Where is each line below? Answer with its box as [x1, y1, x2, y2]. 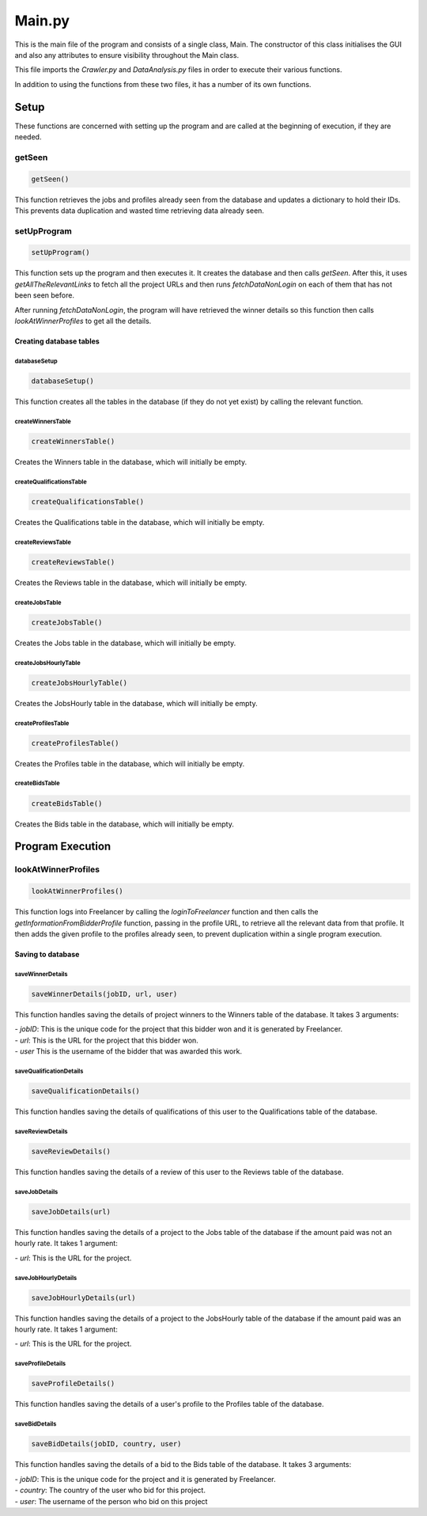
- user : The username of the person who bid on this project [14, 1496, 208, 1506]
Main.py [14, 12, 70, 29]
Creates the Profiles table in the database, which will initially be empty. [14, 758, 245, 768]
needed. [14, 132, 42, 142]
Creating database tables [14, 336, 100, 346]
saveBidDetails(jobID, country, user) [31, 1439, 182, 1449]
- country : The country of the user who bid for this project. [14, 1485, 206, 1495]
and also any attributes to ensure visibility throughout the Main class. [14, 50, 240, 59]
